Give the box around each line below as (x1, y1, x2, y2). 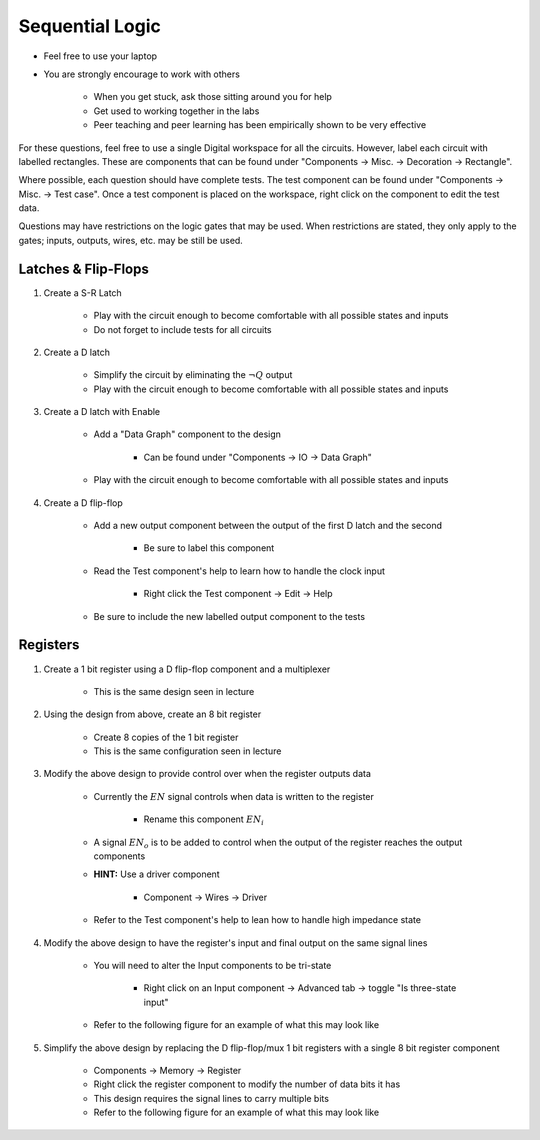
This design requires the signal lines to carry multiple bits (93, 1092, 330, 1104)
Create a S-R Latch (43, 286, 122, 299)
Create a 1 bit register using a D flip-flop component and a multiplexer (43, 663, 331, 675)
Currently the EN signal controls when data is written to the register (93, 790, 375, 802)
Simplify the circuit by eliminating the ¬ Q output (93, 369, 293, 381)
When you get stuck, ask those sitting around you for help (93, 91, 332, 103)
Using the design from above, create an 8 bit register (43, 708, 262, 720)
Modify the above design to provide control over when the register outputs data (43, 768, 372, 780)
